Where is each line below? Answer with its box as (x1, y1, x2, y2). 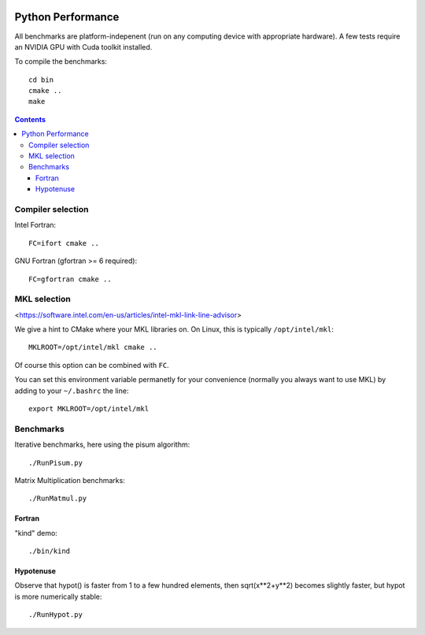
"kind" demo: (14, 528, 58, 537)
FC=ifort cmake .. (28, 239, 100, 247)
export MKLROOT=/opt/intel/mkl (28, 404, 150, 413)
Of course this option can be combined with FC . (14, 360, 169, 369)
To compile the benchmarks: (14, 57, 108, 66)
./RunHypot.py (28, 611, 83, 619)
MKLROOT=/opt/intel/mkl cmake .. (28, 343, 157, 352)
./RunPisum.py (28, 458, 83, 467)
